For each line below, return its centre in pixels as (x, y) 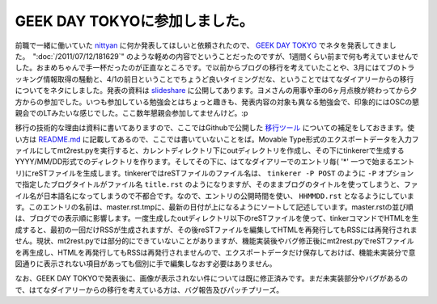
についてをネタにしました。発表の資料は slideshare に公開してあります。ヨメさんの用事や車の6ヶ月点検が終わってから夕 (216, 91)
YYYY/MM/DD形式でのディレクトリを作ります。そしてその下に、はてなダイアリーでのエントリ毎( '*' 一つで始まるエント (215, 162)
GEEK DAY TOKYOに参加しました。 (134, 21)
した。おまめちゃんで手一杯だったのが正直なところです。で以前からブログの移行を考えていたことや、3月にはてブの (208, 68)
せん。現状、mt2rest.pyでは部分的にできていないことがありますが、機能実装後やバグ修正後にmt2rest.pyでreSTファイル (214, 241)
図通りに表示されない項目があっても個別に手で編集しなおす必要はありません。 (146, 264)
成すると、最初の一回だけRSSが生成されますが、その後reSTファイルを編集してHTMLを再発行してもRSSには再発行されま (216, 230)
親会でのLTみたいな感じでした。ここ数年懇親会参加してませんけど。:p (132, 112)
